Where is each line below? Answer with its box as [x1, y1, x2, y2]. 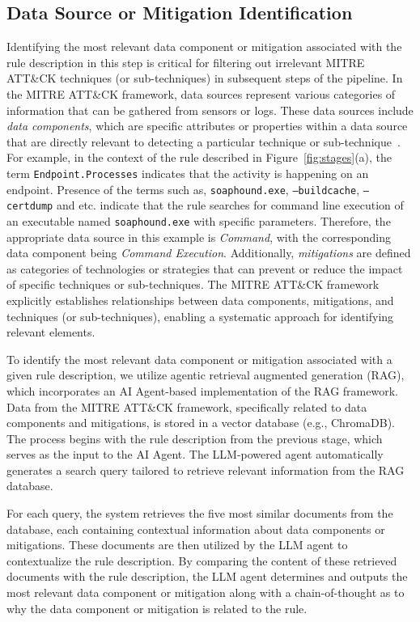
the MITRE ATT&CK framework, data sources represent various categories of [6, 85, 396, 102]
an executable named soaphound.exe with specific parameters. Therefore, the [6, 212, 391, 229]
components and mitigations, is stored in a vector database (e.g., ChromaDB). [6, 414, 395, 431]
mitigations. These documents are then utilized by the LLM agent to [6, 536, 348, 553]
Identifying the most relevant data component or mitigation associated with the [6, 38, 402, 55]
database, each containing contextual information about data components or [6, 520, 385, 537]
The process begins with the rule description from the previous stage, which [6, 429, 383, 446]
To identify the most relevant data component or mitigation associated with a [6, 350, 392, 367]
